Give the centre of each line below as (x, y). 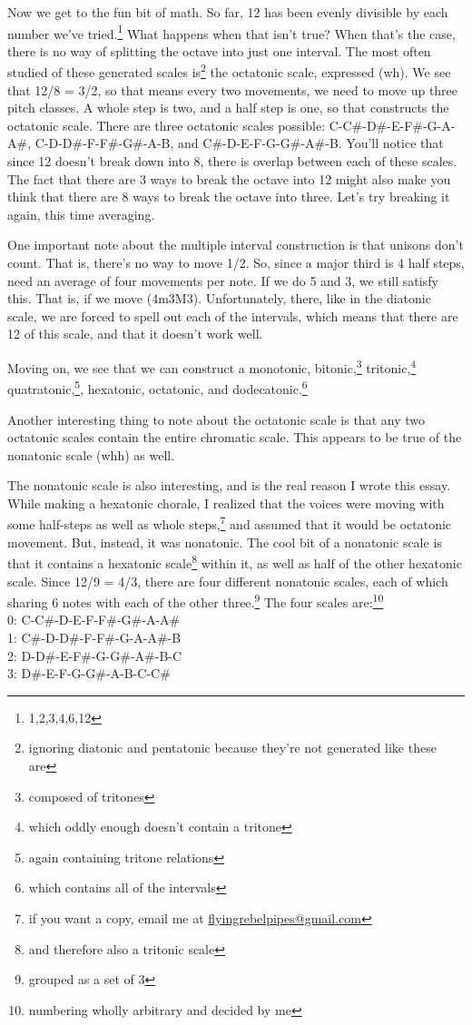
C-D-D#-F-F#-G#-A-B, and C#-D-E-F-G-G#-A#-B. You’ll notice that (239, 143)
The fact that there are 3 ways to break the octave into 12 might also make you (229, 178)
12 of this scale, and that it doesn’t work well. (135, 334)
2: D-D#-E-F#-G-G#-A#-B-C (95, 655)
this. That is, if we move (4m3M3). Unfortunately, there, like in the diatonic (219, 298)
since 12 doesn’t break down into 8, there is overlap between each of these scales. (232, 161)
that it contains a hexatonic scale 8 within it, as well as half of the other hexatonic (235, 562)
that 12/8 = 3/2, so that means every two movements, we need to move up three (233, 89)
